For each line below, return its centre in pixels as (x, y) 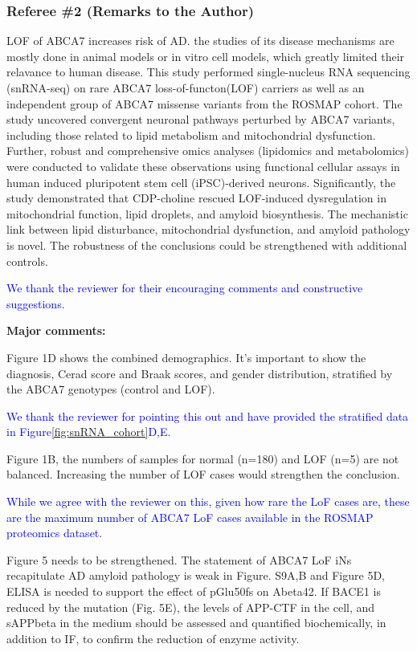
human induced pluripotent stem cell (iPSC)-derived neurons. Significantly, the (201, 182)
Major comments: (56, 330)
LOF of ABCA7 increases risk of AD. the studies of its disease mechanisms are (200, 41)
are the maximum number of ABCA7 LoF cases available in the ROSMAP (190, 517)
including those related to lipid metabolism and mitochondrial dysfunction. (191, 134)
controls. (27, 261)
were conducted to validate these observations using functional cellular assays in (203, 166)
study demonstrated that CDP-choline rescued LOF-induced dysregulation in (196, 198)
